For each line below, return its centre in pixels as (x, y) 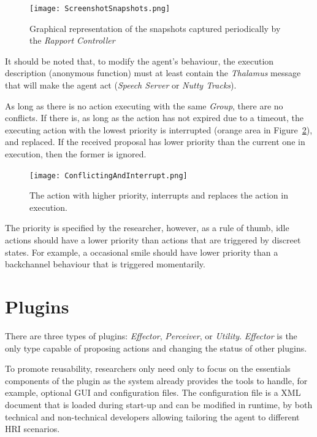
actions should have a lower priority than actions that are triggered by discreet (153, 240)
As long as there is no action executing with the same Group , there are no (144, 105)
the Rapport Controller (72, 40)
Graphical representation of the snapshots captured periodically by (155, 28)
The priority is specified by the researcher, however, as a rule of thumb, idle (147, 228)
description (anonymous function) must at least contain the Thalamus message (153, 73)
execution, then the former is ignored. (76, 154)
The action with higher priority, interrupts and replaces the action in (159, 195)
